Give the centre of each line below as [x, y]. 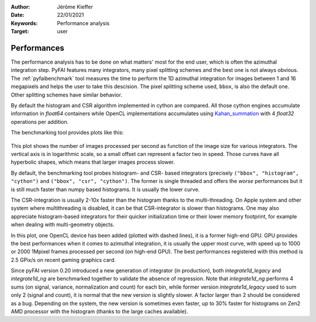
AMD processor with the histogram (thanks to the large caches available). [99, 311]
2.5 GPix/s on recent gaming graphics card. [63, 259]
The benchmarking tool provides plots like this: [67, 133]
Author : [20, 7]
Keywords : [24, 23]
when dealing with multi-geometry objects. [63, 224]
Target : [20, 32]
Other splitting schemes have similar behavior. [66, 95]
